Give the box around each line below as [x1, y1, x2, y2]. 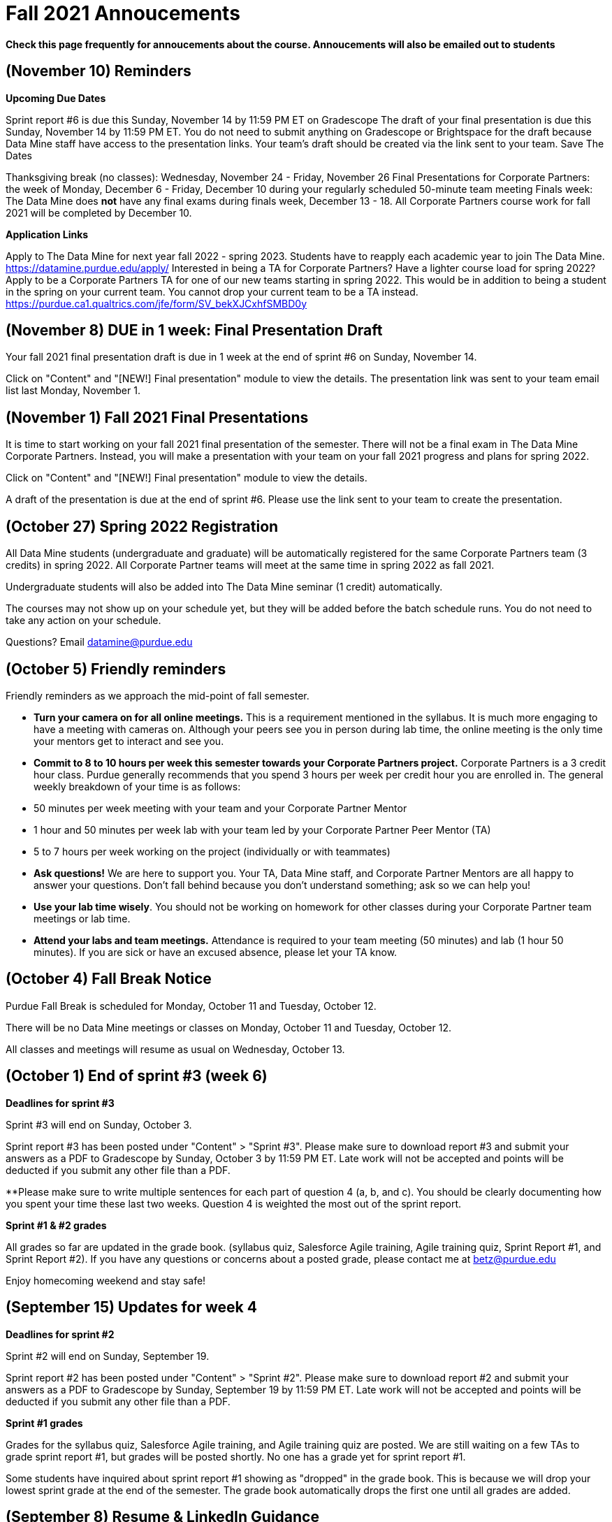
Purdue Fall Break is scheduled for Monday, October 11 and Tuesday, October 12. [6, 999, 377, 1012]
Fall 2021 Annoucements [6, 1, 240, 25]
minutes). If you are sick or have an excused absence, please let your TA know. [34, 945, 398, 958]
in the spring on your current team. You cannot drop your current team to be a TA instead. [6, 285, 418, 298]
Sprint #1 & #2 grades [6, 1219, 107, 1231]
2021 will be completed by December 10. [6, 206, 192, 219]
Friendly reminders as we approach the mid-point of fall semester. [6, 689, 309, 702]
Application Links [6, 228, 89, 240]
